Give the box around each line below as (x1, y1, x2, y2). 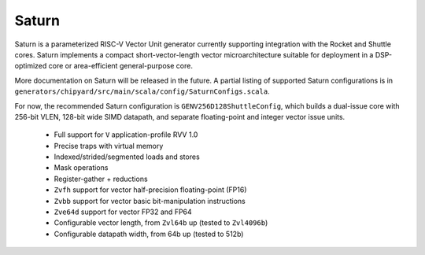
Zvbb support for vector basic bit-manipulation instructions (54, 196, 246, 205)
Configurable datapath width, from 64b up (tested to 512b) (54, 229, 244, 238)
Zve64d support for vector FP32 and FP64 (54, 207, 192, 216)
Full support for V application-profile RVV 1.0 (54, 130, 198, 139)
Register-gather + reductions (54, 174, 149, 183)
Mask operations (54, 163, 109, 172)
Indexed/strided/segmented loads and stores (54, 152, 200, 161)
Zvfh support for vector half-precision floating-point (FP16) (54, 185, 247, 194)
